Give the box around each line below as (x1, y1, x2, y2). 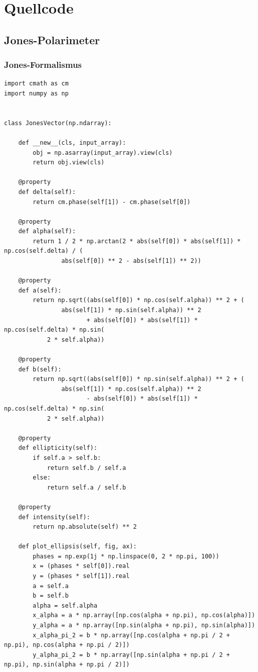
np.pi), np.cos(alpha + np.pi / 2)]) (4, 641, 130, 649)
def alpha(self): (18, 228, 76, 235)
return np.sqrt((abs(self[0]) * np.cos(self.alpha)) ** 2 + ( (33, 297, 244, 304)
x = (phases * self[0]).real (33, 562, 130, 570)
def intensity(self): (18, 513, 90, 521)
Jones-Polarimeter (4, 32, 100, 47)
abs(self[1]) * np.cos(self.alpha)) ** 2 (61, 385, 201, 393)
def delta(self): (18, 188, 76, 196)
